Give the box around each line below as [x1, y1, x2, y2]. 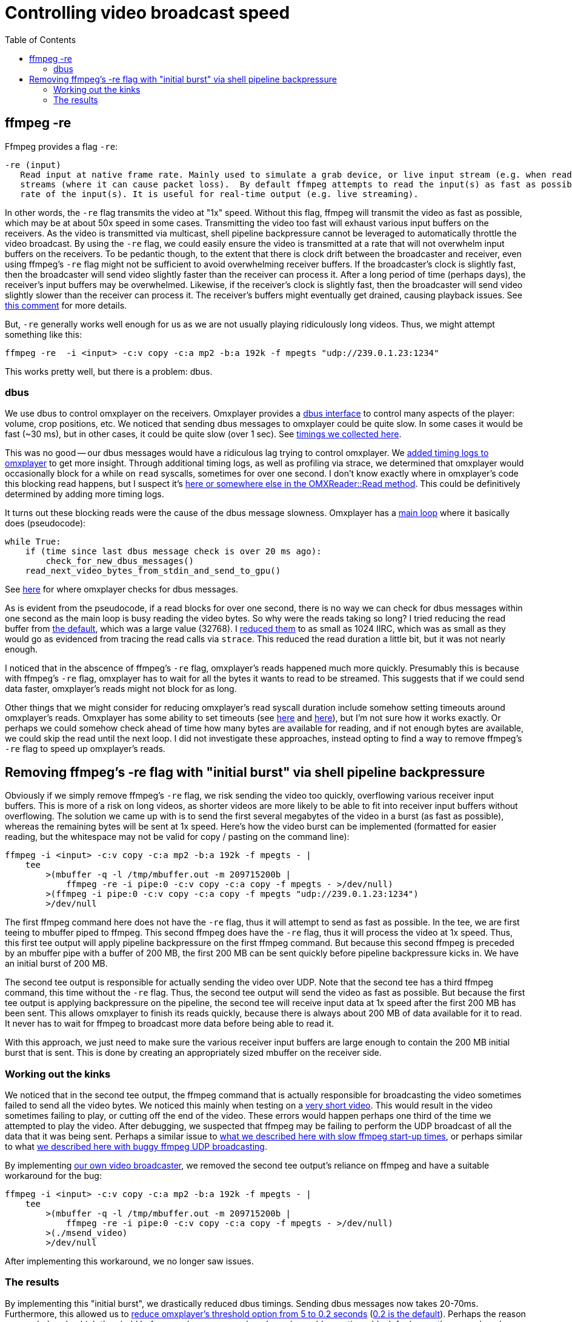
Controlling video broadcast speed [5, 2, 290, 23]
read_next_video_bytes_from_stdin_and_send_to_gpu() [25, 566, 281, 576]
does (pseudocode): [5, 518, 86, 529]
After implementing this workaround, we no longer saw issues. [5, 1255, 254, 1266]
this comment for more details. [5, 300, 127, 310]
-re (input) [5, 159, 61, 170]
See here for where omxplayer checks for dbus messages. [5, 584, 238, 595]
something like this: [5, 329, 82, 340]
